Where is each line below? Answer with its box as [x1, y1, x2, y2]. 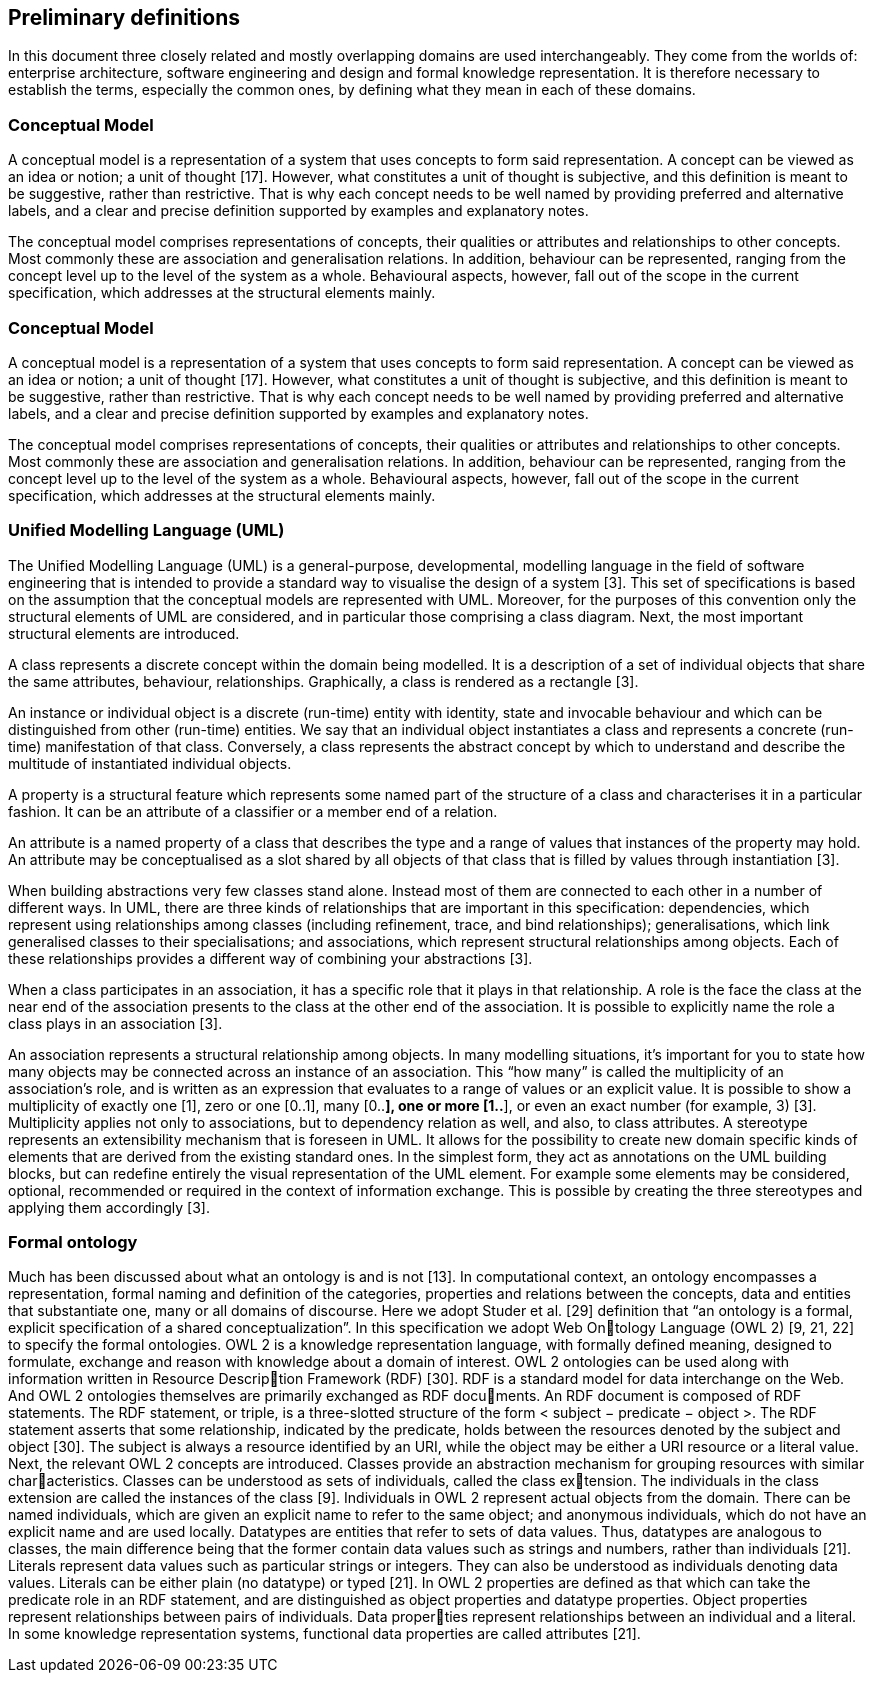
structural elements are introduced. [8, 624, 240, 642]
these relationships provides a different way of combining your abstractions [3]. [8, 949, 533, 967]
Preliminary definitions [8, 5, 240, 30]
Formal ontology [8, 1232, 138, 1253]
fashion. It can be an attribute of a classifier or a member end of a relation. [8, 802, 498, 820]
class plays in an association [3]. [8, 1014, 223, 1032]
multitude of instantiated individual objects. [8, 754, 292, 772]
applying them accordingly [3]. [8, 1198, 211, 1216]
